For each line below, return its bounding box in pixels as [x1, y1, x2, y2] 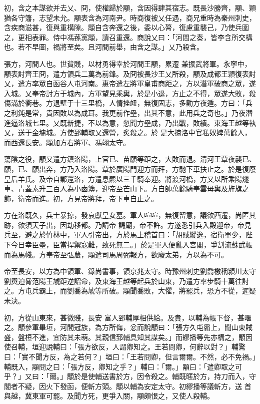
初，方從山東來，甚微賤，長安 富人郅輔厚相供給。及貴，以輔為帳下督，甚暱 [4, 312, 251, 322]
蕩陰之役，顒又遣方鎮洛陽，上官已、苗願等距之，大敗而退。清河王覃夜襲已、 [4, 154, 256, 164]
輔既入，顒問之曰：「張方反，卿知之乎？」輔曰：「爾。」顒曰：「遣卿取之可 [4, 361, 242, 371]
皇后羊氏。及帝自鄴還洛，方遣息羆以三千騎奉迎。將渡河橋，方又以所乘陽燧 [4, 173, 249, 184]
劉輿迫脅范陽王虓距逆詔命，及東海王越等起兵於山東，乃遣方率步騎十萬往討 [4, 275, 249, 286]
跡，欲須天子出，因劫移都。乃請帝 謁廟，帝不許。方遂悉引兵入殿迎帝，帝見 [4, 219, 251, 230]
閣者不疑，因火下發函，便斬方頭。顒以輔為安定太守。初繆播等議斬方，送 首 [4, 380, 251, 391]
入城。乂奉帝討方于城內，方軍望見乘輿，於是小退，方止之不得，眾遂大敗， [4, 88, 249, 98]
